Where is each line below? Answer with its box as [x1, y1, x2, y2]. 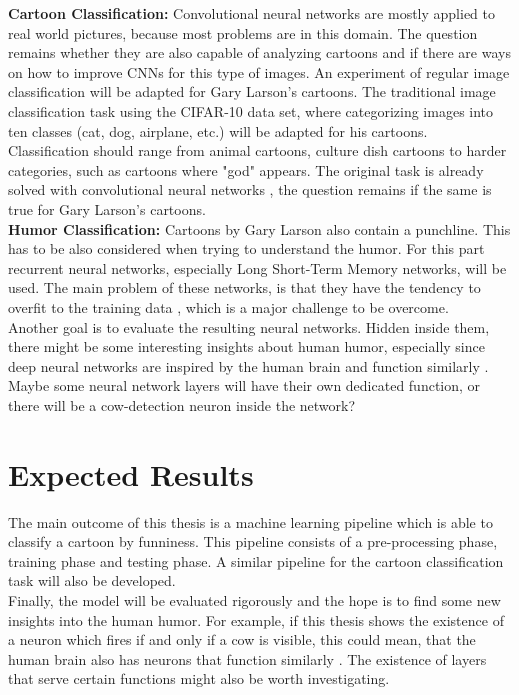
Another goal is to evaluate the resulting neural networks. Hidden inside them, [8, 316, 490, 337]
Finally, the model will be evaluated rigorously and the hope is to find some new [8, 589, 501, 610]
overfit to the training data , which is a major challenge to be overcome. [8, 296, 449, 317]
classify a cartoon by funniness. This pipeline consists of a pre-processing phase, [8, 531, 498, 552]
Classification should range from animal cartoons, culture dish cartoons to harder [8, 140, 507, 161]
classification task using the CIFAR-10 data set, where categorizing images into [8, 100, 494, 121]
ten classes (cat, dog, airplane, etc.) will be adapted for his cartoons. [8, 120, 428, 141]
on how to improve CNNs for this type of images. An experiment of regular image [8, 61, 510, 82]
